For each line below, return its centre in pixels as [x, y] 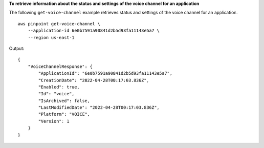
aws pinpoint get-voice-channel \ [59, 24]
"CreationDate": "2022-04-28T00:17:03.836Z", [94, 80]
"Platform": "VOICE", [64, 114]
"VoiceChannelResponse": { [60, 66]
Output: [17, 48]
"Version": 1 [54, 121]
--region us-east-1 [51, 37]
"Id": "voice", [56, 94]
